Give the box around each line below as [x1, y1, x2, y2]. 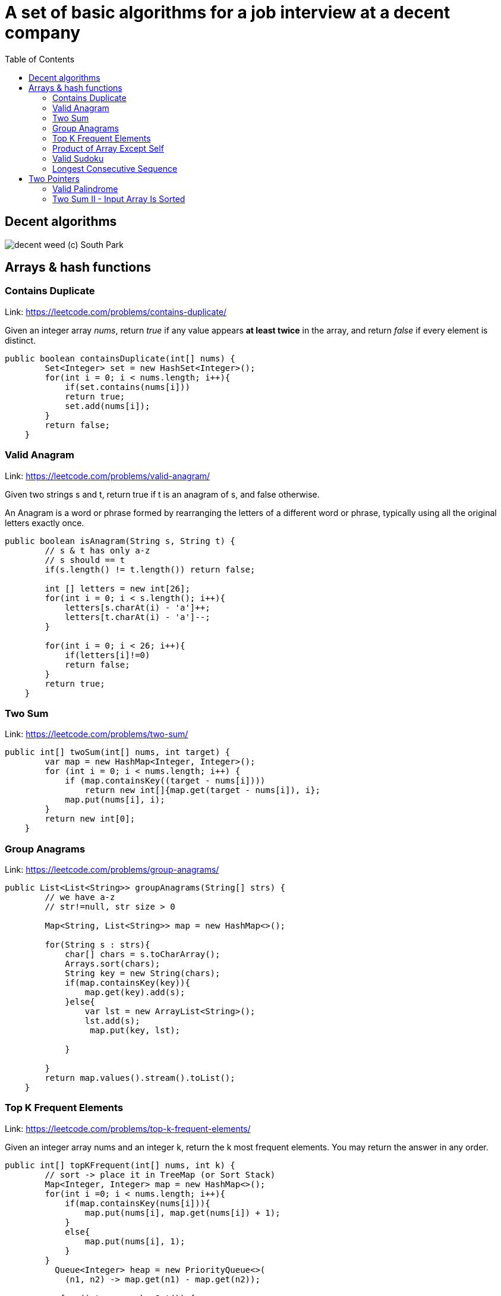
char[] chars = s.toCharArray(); [65, 949, 220, 960]
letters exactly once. [5, 517, 84, 528]
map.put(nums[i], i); [65, 795, 165, 805]
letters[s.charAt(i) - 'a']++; [65, 602, 210, 612]
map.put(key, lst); [90, 1026, 181, 1036]
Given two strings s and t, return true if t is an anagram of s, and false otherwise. [5, 489, 320, 499]
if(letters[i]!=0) [65, 650, 150, 660]
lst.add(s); [84, 1016, 140, 1026]
